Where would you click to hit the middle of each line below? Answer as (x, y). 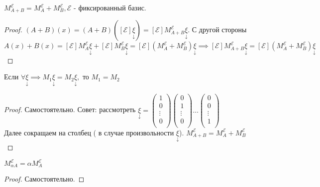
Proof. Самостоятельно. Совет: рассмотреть (70, 109)
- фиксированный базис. (110, 7)
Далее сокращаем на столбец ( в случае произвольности (89, 132)
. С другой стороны (217, 30)
